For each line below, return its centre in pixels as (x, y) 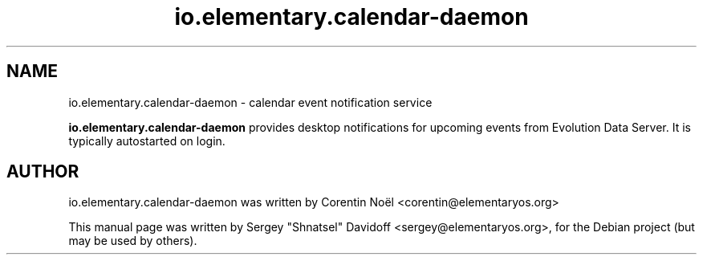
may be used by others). (133, 241)
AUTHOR (43, 172)
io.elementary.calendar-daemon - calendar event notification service (250, 102)
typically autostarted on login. (147, 141)
